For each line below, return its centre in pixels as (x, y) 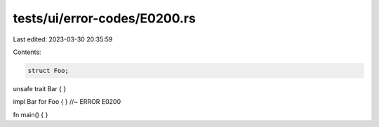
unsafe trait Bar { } (40, 88)
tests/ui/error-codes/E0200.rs (104, 18)
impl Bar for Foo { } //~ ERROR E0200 (67, 102)
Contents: (27, 52)
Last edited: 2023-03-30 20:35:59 (63, 39)
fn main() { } (31, 114)
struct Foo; (48, 71)
